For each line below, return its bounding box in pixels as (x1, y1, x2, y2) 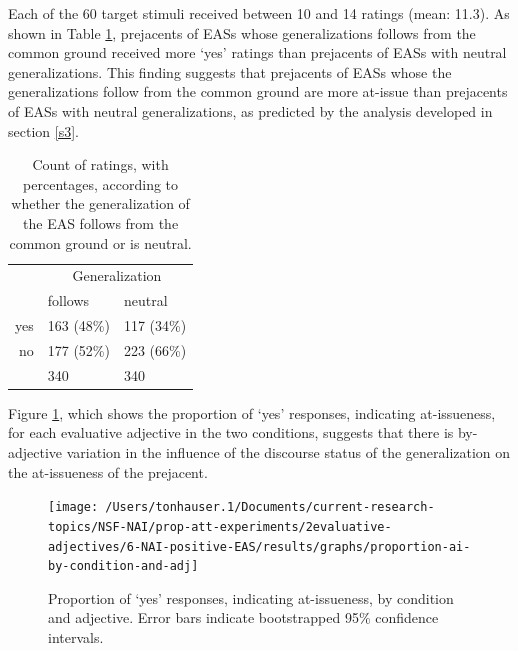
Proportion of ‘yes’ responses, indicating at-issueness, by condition (48, 587, 454, 608)
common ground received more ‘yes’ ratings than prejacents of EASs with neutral (8, 42, 507, 63)
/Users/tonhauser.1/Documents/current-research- (105, 500, 435, 515)
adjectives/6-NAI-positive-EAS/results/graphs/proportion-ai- (48, 539, 471, 554)
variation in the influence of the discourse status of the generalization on (66, 442, 511, 463)
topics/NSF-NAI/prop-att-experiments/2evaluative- (48, 519, 392, 534)
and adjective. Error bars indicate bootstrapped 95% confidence (48, 607, 439, 628)
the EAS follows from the (23, 212, 179, 233)
